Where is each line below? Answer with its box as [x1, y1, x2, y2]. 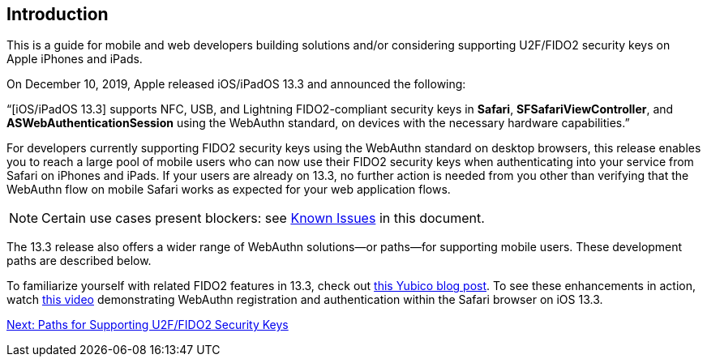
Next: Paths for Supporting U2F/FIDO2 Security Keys [6, 318, 289, 332]
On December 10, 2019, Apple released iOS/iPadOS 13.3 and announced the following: [6, 77, 466, 92]
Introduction [6, 4, 109, 24]
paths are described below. [6, 254, 152, 268]
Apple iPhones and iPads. [6, 52, 143, 66]
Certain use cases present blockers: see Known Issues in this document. [41, 210, 485, 227]
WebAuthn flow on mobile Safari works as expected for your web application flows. [6, 182, 451, 197]
